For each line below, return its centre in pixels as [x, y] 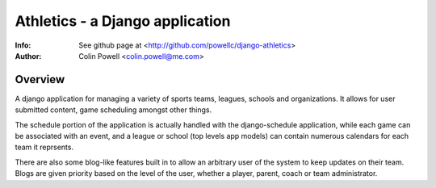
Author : [28, 56]
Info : [23, 45]
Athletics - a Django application [123, 21]
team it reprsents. [44, 147]
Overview [40, 79]
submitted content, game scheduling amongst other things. [113, 110]
